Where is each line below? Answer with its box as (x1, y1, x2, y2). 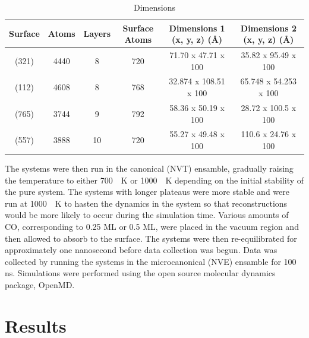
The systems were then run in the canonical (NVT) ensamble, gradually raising (5, 162, 294, 175)
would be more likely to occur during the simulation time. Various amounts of (5, 209, 289, 221)
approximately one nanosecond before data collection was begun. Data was (5, 244, 278, 256)
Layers (83, 27, 111, 40)
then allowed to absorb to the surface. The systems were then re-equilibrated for (5, 232, 297, 244)
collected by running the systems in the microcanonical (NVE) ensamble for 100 (5, 255, 297, 267)
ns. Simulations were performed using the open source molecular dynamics (5, 267, 276, 279)
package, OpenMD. (5, 278, 75, 290)
